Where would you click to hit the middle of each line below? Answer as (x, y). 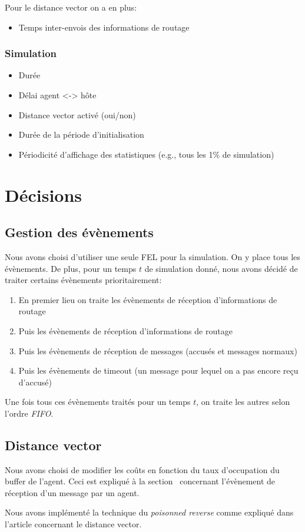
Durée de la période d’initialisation (81, 134)
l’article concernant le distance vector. (73, 524)
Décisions (44, 194)
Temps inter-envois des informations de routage (104, 27)
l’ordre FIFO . (29, 413)
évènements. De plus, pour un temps (71, 268)
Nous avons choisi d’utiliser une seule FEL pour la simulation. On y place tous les (152, 256)
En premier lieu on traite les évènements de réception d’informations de (148, 299)
